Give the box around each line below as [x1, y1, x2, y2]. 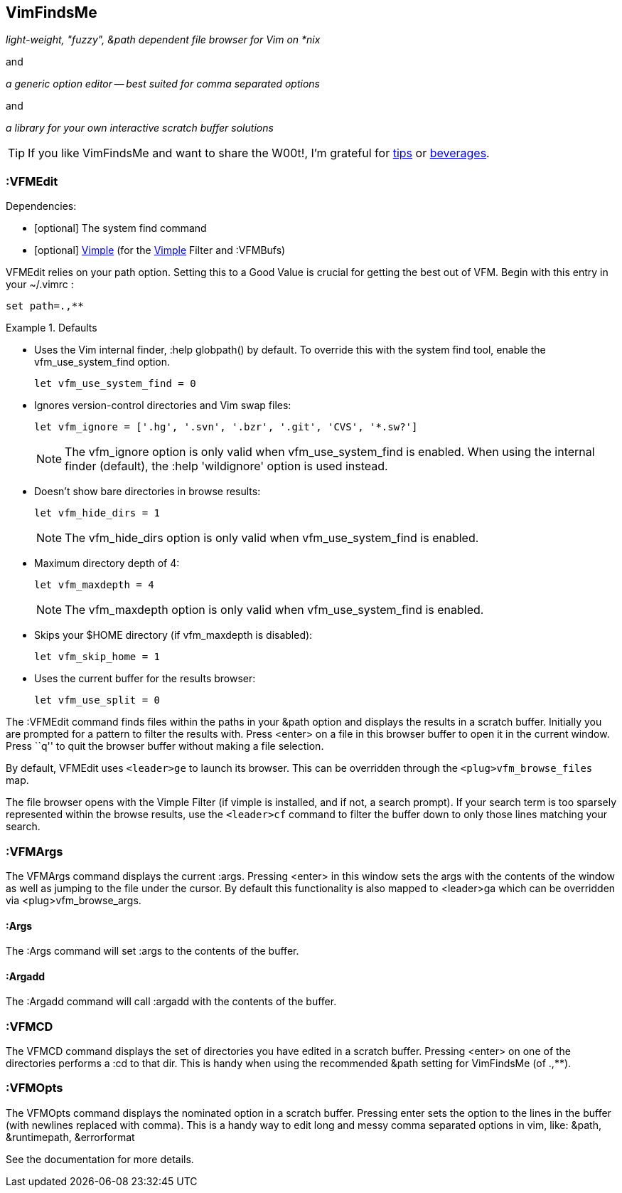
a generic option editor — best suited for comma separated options [6, 78, 320, 90]
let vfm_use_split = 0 [34, 694, 161, 706]
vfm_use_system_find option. [34, 356, 171, 368]
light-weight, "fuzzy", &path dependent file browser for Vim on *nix [6, 33, 321, 46]
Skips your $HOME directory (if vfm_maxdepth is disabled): [34, 629, 313, 642]
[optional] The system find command [34, 222, 207, 235]
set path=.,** [6, 300, 84, 312]
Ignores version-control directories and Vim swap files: [34, 399, 291, 412]
